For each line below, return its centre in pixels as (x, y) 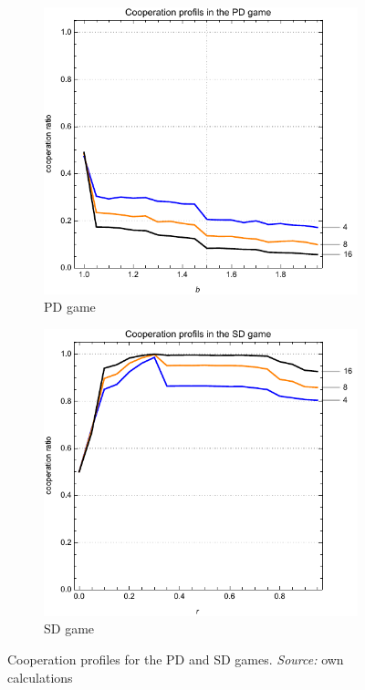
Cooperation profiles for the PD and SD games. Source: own (176, 659)
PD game (70, 307)
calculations (40, 677)
